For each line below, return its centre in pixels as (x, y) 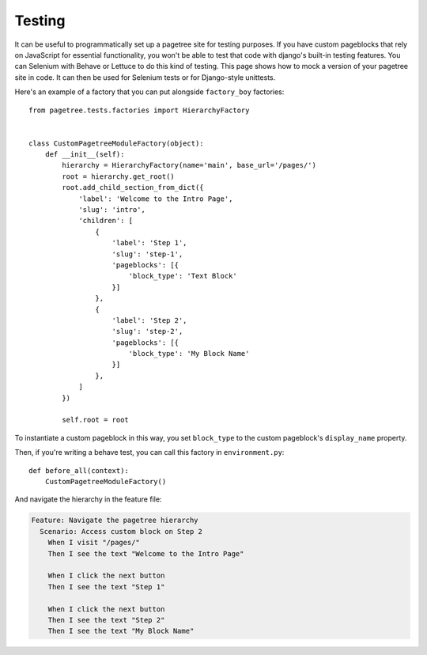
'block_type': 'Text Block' (183, 276)
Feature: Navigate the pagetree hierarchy (115, 521)
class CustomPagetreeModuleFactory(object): (117, 143)
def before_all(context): (79, 470)
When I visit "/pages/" (94, 543)
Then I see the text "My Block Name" (121, 631)
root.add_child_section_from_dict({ (133, 187)
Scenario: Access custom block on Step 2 (121, 531)
